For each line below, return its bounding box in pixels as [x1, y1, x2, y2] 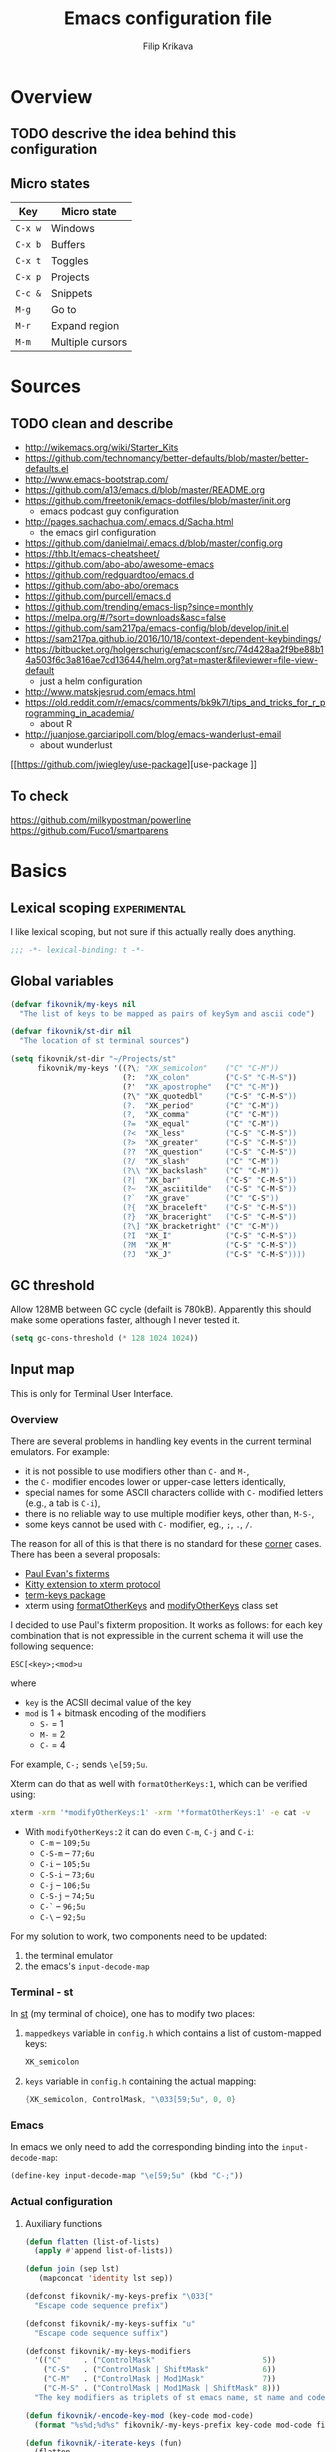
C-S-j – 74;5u [39, 1890, 95, 1902]
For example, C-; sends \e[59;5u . [10, 1758, 148, 1771]
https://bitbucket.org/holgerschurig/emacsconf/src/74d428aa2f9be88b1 [24, 643, 324, 656]
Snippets [50, 287, 93, 301]
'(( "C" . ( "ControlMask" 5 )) [34, 2355, 277, 2366]
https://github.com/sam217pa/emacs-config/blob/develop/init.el [24, 622, 290, 634]
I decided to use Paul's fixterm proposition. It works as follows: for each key [10, 1619, 323, 1631]
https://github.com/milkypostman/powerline [10, 813, 192, 826]
